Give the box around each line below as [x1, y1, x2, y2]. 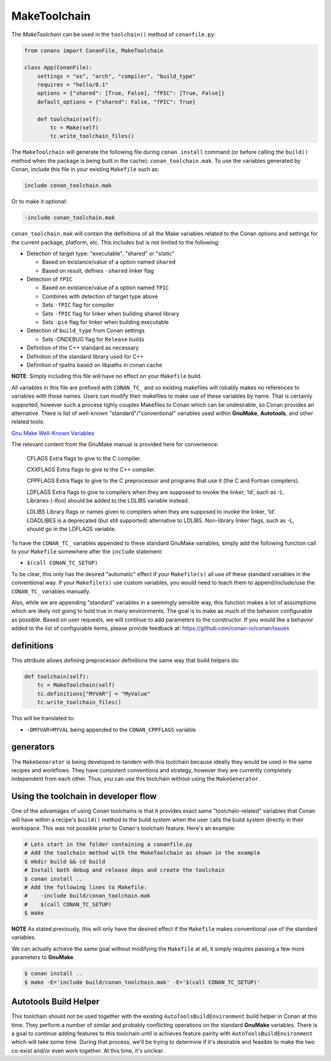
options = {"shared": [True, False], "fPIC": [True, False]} [37, 89, 225, 97]
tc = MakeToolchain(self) [37, 682, 115, 689]
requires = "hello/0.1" [37, 82, 108, 88]
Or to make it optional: [11, 198, 67, 205]
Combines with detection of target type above [42, 292, 159, 300]
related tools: [11, 418, 45, 425]
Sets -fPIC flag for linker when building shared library [42, 310, 180, 317]
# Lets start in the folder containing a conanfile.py [24, 840, 192, 848]
